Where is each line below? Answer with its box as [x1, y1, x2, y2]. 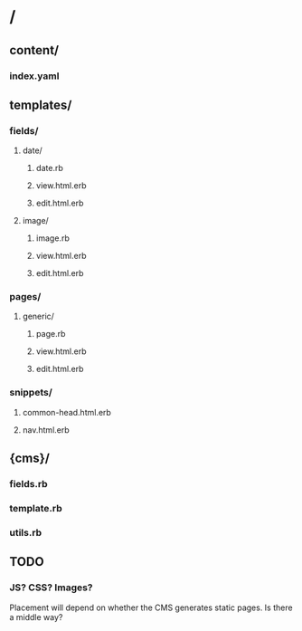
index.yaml [9, 70, 60, 82]
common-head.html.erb [22, 406, 111, 417]
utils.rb [9, 526, 42, 539]
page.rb [35, 329, 66, 339]
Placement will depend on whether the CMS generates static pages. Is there [9, 602, 293, 613]
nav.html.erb [22, 424, 70, 435]
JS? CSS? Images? [9, 581, 93, 594]
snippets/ [9, 387, 52, 399]
